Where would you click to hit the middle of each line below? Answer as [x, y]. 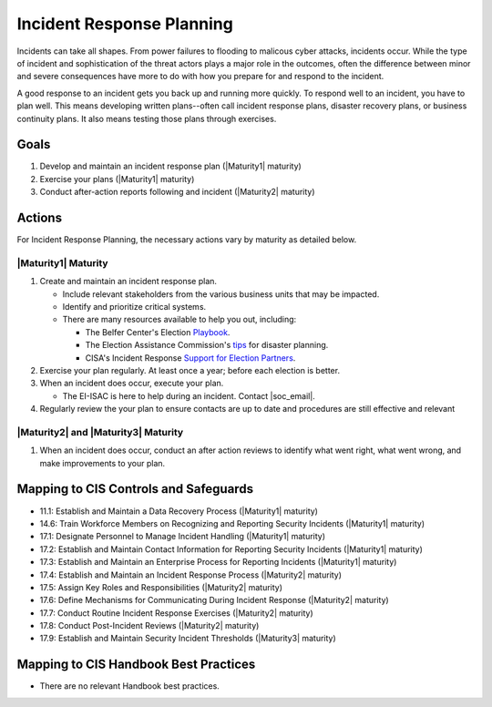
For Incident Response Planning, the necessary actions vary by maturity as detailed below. [187, 240]
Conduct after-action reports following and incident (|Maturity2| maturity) [177, 192]
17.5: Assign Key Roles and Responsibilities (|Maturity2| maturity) [161, 587]
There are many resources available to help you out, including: [179, 320]
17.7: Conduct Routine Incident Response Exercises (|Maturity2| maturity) [176, 613]
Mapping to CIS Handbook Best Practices [136, 665]
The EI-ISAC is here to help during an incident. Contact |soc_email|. [189, 395]
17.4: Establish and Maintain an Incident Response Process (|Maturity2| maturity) [190, 575]
